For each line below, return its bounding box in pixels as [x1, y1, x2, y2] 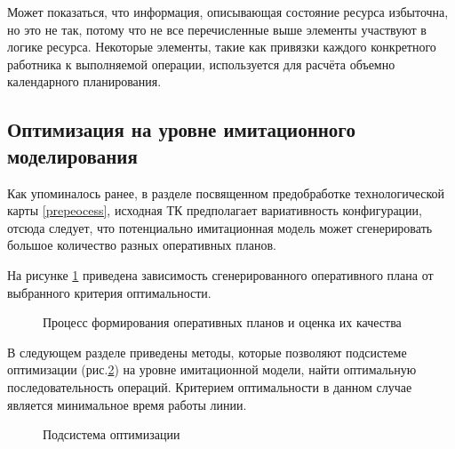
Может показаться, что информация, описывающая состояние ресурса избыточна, [7, 3, 449, 20]
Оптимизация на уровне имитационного [7, 116, 355, 143]
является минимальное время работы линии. [7, 395, 247, 413]
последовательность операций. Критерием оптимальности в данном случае [7, 377, 412, 396]
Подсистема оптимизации [43, 425, 180, 444]
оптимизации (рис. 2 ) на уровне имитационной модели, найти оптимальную [7, 360, 417, 379]
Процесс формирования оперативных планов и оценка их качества [43, 313, 402, 332]
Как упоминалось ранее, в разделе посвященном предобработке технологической [7, 183, 445, 202]
